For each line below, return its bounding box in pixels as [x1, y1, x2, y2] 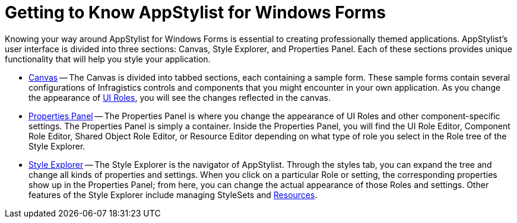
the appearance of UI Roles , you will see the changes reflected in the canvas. [28, 92, 331, 103]
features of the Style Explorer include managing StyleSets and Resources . [28, 189, 318, 200]
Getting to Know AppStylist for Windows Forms [5, 2, 386, 23]
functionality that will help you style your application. [5, 53, 211, 64]
